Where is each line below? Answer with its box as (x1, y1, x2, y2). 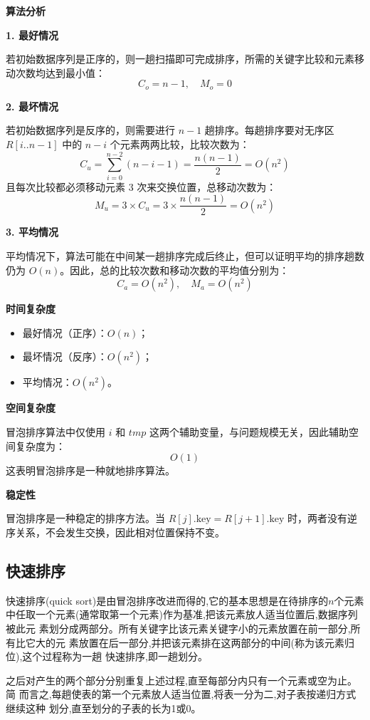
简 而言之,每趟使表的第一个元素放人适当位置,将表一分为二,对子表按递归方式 (6, 687, 356, 701)
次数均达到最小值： (15, 65, 105, 80)
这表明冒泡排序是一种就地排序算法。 (6, 463, 175, 478)
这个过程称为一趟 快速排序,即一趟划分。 (22, 649, 208, 664)
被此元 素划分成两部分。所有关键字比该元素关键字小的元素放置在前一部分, (6, 620, 351, 635)
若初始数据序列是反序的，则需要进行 (6, 122, 175, 137)
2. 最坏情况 (6, 98, 58, 113)
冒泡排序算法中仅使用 (6, 424, 105, 439)
